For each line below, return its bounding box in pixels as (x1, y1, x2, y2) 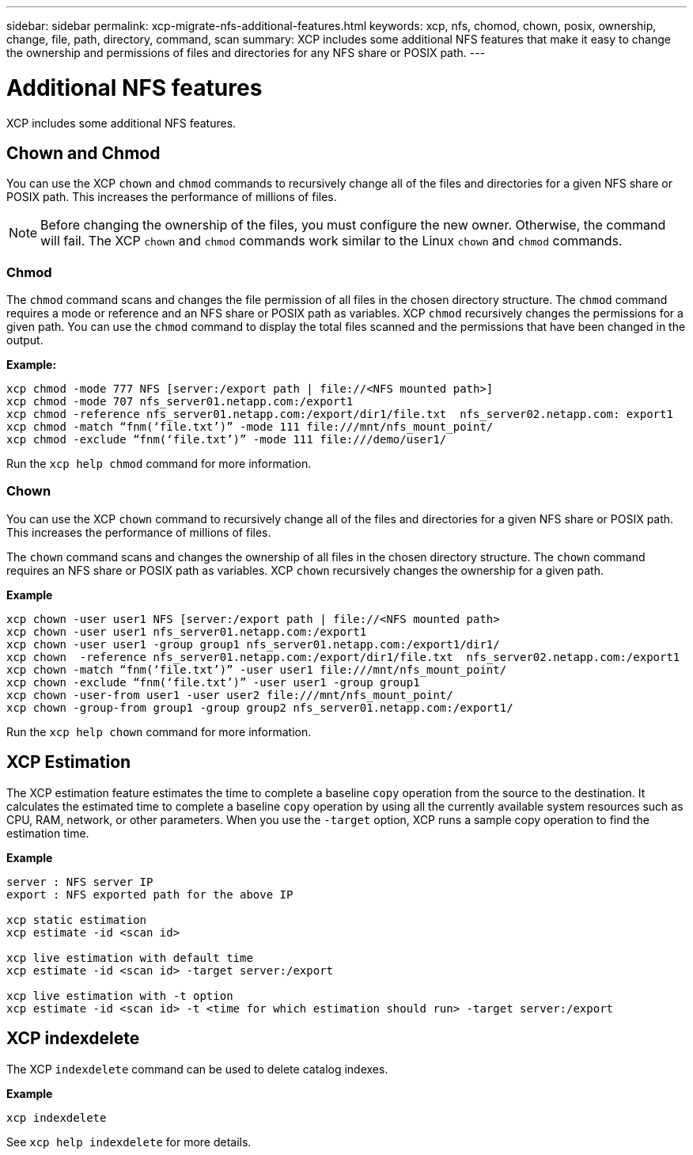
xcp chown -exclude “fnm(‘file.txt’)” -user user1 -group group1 (6, 675, 420, 689)
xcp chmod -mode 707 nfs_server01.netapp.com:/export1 (6, 395, 354, 408)
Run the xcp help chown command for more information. (6, 724, 312, 739)
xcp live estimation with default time (6, 951, 253, 964)
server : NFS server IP (6, 875, 153, 888)
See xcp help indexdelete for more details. (6, 1134, 252, 1149)
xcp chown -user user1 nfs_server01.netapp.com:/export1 (6, 625, 367, 638)
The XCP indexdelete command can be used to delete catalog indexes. (6, 1062, 388, 1076)
